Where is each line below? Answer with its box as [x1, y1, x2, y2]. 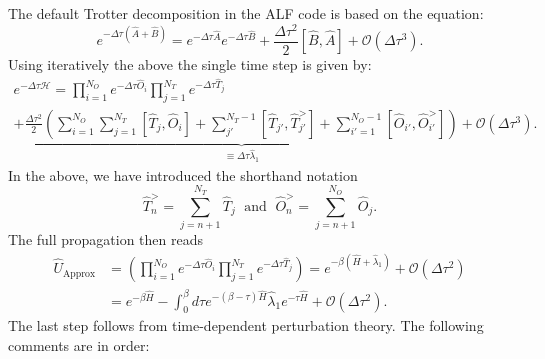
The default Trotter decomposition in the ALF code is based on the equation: [8, 3, 484, 23]
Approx [62, 268, 96, 279]
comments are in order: [8, 335, 150, 356]
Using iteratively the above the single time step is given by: [8, 53, 372, 74]
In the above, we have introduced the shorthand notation [8, 164, 358, 185]
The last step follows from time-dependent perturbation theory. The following [8, 315, 484, 336]
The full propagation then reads [8, 228, 204, 249]
